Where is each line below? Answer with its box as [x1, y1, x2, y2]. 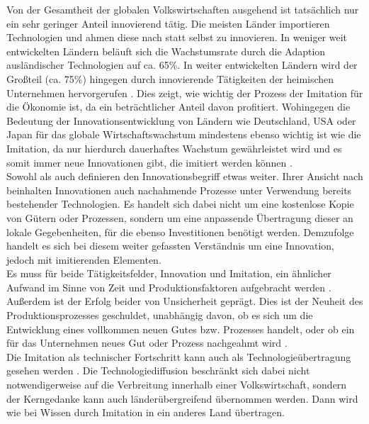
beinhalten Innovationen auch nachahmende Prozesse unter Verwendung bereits [6, 182, 352, 197]
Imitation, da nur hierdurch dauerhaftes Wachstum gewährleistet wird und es [6, 140, 342, 155]
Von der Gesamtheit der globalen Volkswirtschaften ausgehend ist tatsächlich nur [6, 2, 359, 16]
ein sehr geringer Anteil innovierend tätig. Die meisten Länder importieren [6, 16, 330, 30]
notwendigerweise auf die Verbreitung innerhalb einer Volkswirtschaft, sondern [6, 377, 347, 392]
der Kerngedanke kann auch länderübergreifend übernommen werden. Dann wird [6, 391, 358, 406]
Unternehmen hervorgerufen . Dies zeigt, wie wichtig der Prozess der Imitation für [6, 85, 363, 100]
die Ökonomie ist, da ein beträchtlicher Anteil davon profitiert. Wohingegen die [6, 99, 351, 114]
